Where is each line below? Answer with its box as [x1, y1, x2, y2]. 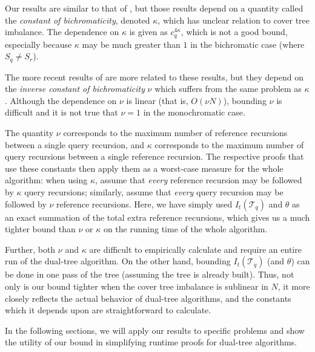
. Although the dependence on [5, 94, 117, 106]
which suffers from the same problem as [154, 82, 302, 95]
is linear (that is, [126, 94, 188, 106]
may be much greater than [82, 37, 181, 50]
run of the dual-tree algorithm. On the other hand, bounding [5, 255, 231, 267]
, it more [277, 280, 310, 292]
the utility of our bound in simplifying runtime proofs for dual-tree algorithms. [5, 336, 297, 348]
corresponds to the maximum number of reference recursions [63, 126, 288, 139]
